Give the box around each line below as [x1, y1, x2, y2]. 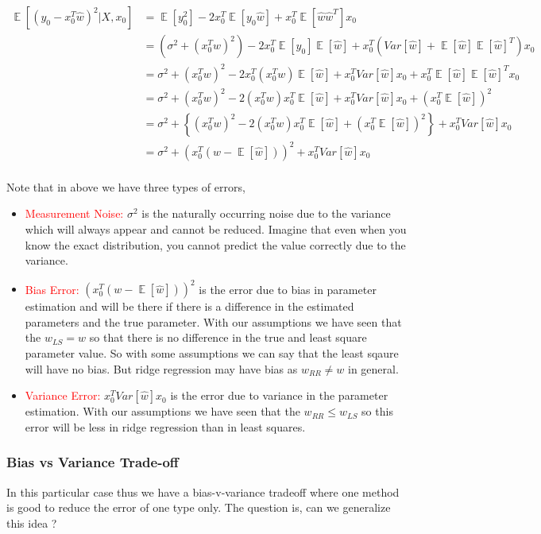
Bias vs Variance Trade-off [6, 452, 179, 472]
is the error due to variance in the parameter [170, 387, 388, 404]
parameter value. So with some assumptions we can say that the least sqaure [25, 344, 399, 361]
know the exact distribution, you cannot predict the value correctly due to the [25, 236, 406, 253]
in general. [348, 360, 399, 377]
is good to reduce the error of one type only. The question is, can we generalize [6, 499, 391, 516]
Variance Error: [25, 387, 101, 404]
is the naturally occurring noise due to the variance [141, 205, 391, 222]
